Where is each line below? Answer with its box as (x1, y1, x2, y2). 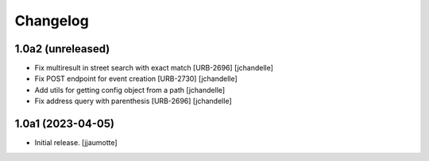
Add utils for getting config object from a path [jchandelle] (34, 85, 226, 94)
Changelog (14, 12, 89, 29)
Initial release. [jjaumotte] (34, 138, 118, 148)
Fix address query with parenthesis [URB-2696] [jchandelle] (34, 96, 232, 106)
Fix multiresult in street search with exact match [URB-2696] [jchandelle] (34, 63, 274, 73)
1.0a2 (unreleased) (14, 42, 110, 56)
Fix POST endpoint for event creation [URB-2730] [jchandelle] (34, 74, 238, 83)
